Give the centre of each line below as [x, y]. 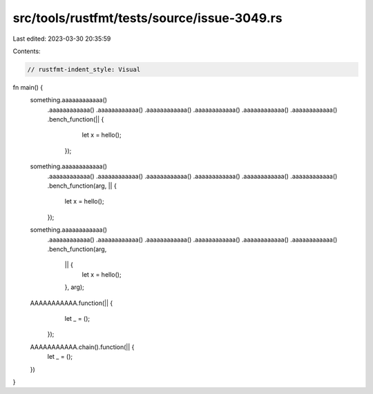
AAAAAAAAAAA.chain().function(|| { [82, 347]
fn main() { [28, 87]
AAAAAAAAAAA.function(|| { [71, 303]
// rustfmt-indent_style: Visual [84, 69]
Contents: [27, 51]
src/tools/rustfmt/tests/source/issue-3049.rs [147, 18]
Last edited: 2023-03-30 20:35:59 [62, 39]
